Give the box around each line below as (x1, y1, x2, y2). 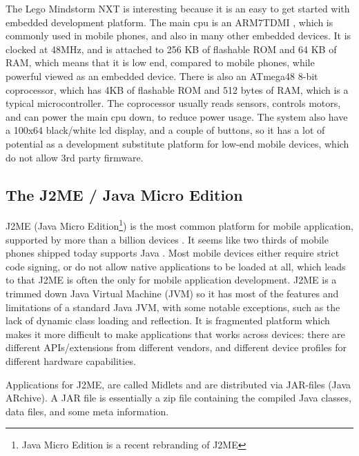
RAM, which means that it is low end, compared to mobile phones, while (6, 55, 315, 70)
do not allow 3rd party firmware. (6, 150, 144, 164)
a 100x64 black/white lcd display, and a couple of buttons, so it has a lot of (6, 123, 325, 137)
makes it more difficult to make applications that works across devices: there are (6, 326, 345, 341)
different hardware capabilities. (6, 353, 136, 368)
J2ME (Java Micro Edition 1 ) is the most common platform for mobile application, (6, 217, 353, 232)
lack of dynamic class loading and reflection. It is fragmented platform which (6, 313, 330, 328)
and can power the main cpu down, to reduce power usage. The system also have (6, 109, 348, 123)
